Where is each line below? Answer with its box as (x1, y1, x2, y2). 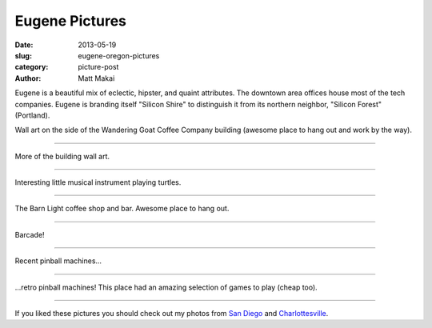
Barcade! (14, 230, 45, 239)
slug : (14, 50, 32, 60)
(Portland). (14, 110, 50, 120)
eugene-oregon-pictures (78, 50, 160, 60)
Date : (14, 40, 34, 50)
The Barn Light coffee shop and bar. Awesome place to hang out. (14, 204, 230, 214)
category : (14, 62, 49, 72)
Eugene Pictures (14, 12, 127, 30)
